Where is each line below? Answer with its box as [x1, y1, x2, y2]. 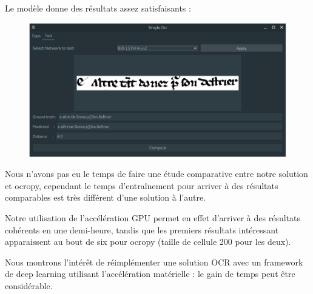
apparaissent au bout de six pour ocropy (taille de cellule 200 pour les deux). [5, 235, 291, 248]
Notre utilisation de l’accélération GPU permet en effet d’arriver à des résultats [5, 212, 300, 224]
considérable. [5, 279, 53, 292]
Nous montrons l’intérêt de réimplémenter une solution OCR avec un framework [5, 255, 303, 268]
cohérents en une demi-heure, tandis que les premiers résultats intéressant [5, 223, 279, 236]
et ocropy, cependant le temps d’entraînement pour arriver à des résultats [5, 179, 278, 192]
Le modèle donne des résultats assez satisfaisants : [5, 2, 191, 14]
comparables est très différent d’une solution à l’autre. [5, 191, 206, 204]
